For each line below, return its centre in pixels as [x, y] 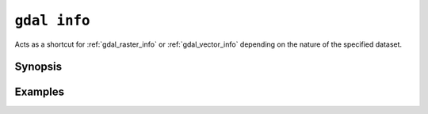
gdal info [52, 21]
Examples [40, 92]
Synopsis [38, 67]
